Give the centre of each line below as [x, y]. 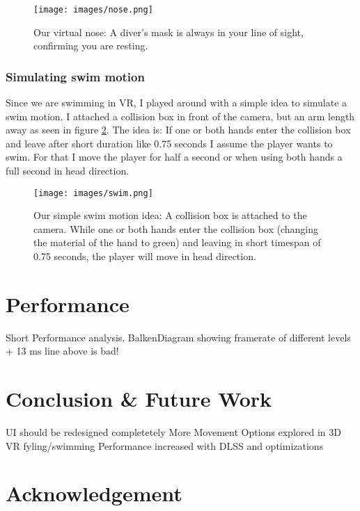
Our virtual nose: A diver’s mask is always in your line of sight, [169, 32]
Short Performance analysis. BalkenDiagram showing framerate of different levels [178, 337]
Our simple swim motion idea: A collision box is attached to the [170, 215]
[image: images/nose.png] [93, 10]
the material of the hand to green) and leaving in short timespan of [177, 242]
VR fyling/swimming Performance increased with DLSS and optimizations [165, 445]
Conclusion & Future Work [139, 399]
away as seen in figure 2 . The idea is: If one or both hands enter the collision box [178, 130]
